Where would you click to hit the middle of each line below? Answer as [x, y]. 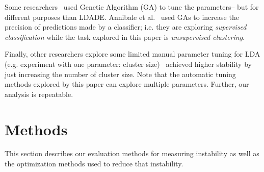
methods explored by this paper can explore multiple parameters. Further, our [127, 84]
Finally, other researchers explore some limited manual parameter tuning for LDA [133, 54]
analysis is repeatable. [39, 94]
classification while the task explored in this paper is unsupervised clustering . [125, 36]
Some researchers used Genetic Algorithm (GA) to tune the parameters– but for [132, 7]
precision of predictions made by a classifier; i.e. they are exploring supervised [126, 27]
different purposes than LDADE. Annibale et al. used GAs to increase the [122, 17]
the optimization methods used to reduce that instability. [94, 164]
